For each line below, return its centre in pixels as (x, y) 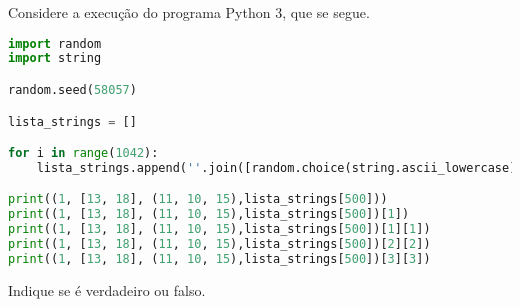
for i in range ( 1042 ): (83, 153)
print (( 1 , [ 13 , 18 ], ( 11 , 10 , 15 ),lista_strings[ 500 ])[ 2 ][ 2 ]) (219, 244)
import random (55, 43)
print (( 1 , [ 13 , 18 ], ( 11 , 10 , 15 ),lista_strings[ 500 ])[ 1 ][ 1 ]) (219, 229)
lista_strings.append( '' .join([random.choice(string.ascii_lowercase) (276, 167)
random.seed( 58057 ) (72, 90)
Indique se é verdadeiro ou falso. (107, 289)
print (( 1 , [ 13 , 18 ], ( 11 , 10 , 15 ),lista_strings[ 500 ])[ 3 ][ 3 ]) (219, 258)
